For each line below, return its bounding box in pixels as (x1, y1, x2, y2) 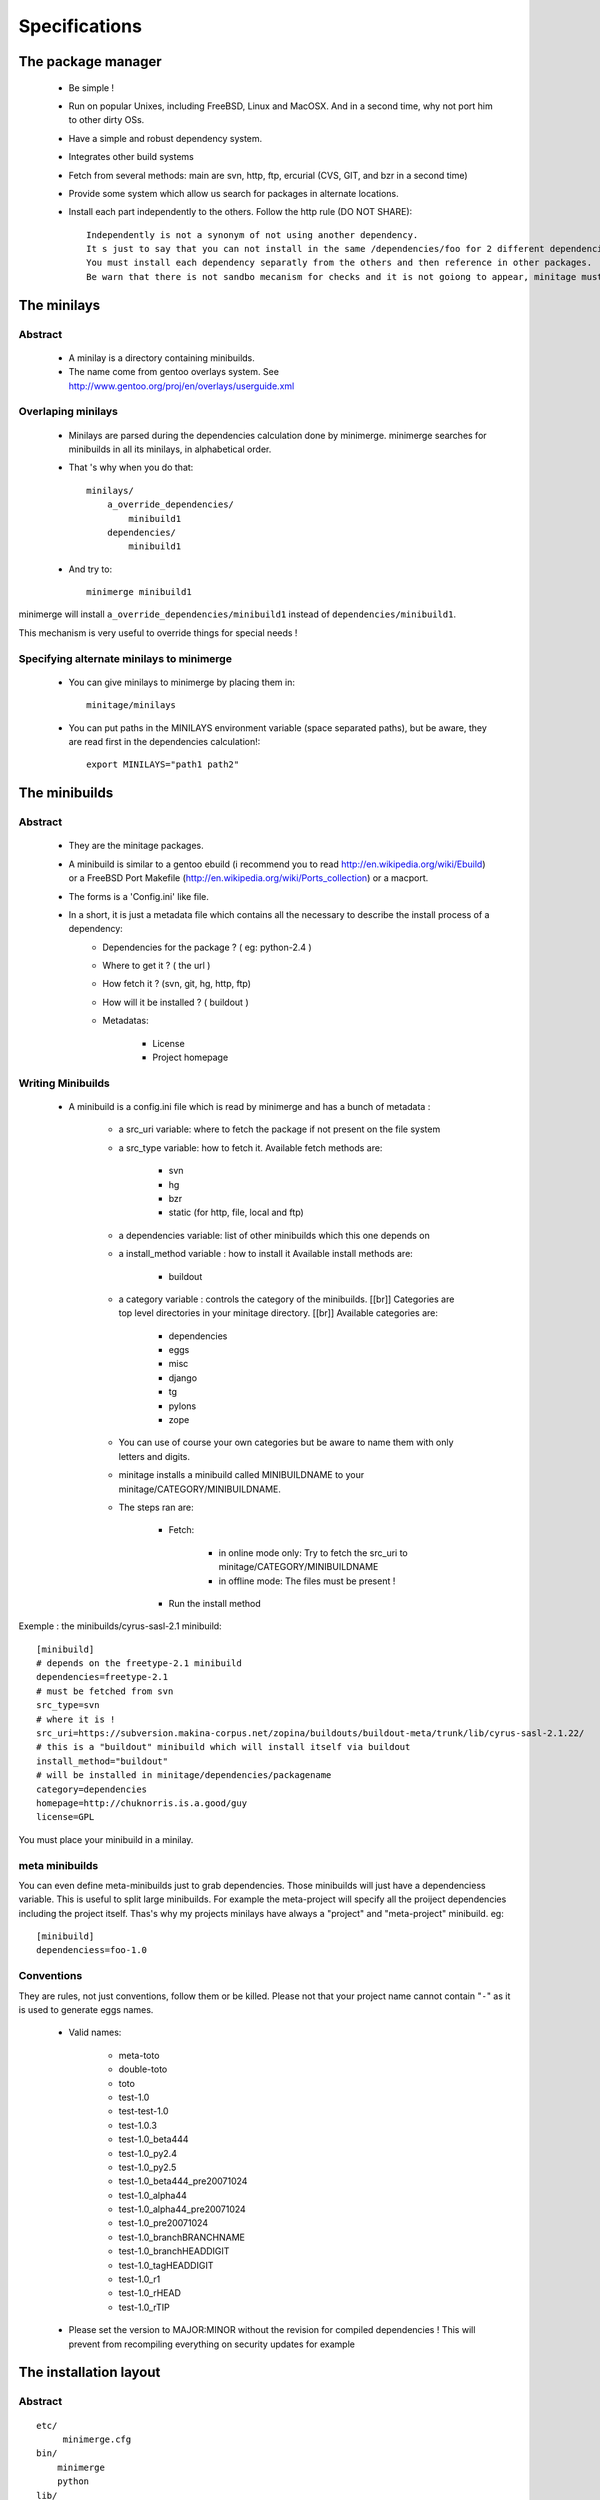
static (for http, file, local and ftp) (168, 1206, 304, 1219)
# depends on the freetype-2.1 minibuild (36, 1658, 242, 1669)
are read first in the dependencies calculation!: (68, 735, 261, 747)
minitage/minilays (86, 700, 177, 711)
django (168, 1371, 198, 1384)
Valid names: (68, 2026, 122, 2039)
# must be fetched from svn (36, 1685, 174, 1697)
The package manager (18, 53, 162, 70)
